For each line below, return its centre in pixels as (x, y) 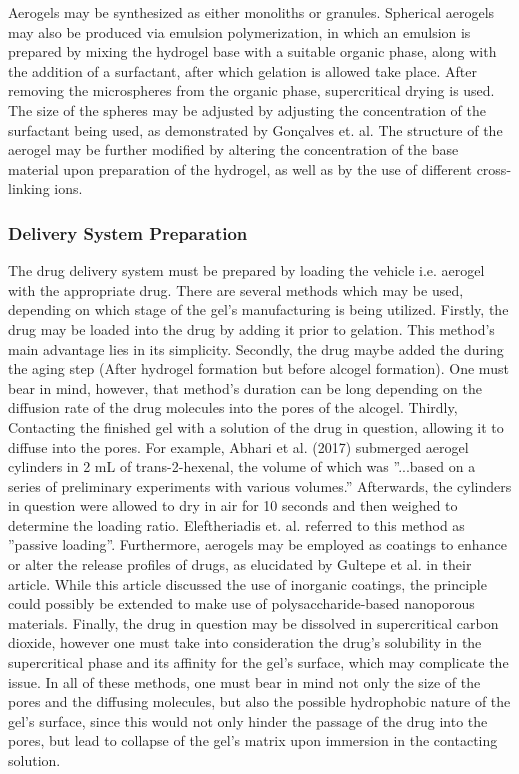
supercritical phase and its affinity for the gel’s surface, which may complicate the (258, 662)
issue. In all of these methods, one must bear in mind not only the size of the (244, 681)
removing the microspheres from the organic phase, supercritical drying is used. (251, 90)
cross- (494, 168)
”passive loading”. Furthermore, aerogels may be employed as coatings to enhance (257, 544)
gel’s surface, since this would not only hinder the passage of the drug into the (248, 720)
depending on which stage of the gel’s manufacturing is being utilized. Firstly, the (258, 309)
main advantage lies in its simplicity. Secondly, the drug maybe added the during (256, 348)
